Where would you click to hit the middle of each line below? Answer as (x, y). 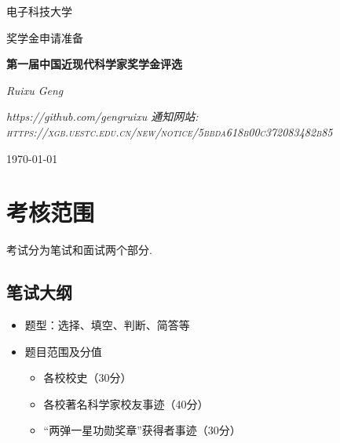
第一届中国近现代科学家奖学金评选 (94, 64)
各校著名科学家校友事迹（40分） (126, 403)
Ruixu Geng (35, 90)
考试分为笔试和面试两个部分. (79, 250)
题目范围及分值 (63, 351)
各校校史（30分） (88, 378)
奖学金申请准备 (45, 37)
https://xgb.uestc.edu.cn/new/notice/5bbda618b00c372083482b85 (170, 131)
